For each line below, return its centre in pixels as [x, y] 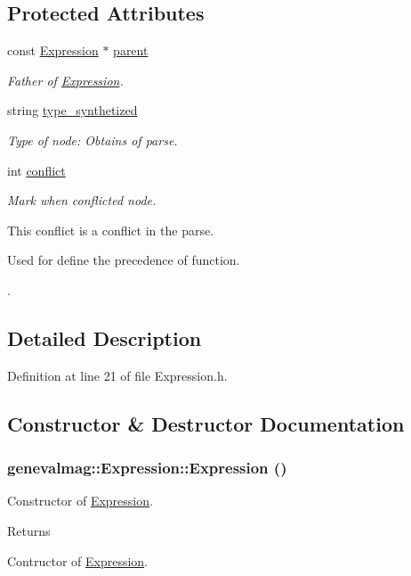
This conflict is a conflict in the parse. [111, 230]
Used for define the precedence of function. [124, 260]
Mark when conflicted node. [82, 200]
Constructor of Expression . [80, 501]
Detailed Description [105, 337]
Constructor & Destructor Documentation [206, 423]
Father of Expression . [65, 80]
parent [131, 50]
